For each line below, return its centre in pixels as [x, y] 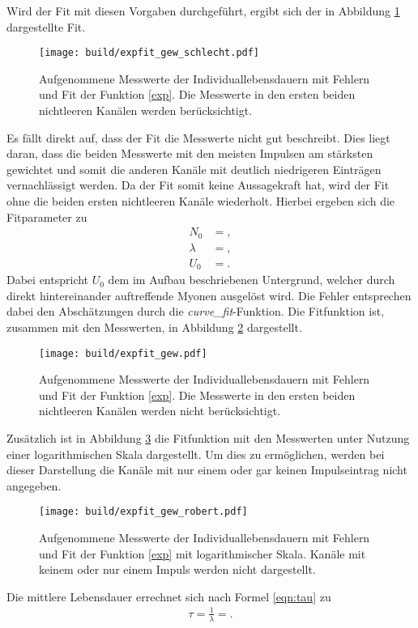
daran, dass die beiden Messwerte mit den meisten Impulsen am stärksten [190, 153]
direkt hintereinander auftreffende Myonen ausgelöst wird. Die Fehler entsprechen [209, 295]
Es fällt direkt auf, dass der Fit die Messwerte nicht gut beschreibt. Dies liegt [198, 137]
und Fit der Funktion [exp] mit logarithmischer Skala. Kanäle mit [203, 553]
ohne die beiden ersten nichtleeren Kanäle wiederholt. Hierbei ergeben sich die [201, 201]
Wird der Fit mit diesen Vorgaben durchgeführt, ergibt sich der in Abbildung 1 [203, 11]
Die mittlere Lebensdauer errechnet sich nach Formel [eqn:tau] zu [169, 596]
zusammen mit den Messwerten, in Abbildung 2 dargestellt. [154, 327]
